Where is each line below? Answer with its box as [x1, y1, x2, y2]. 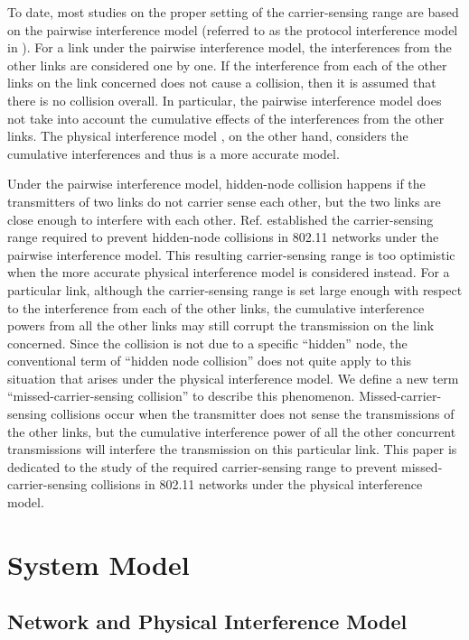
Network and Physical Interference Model [7, 608, 408, 635]
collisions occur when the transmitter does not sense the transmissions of [51, 404, 455, 423]
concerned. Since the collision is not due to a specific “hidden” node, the [7, 333, 408, 352]
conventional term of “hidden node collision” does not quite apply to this [7, 351, 412, 370]
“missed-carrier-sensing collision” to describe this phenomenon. [7, 386, 355, 405]
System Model [7, 545, 190, 582]
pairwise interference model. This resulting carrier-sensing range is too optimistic [7, 245, 455, 264]
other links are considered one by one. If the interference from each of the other [7, 55, 447, 74]
